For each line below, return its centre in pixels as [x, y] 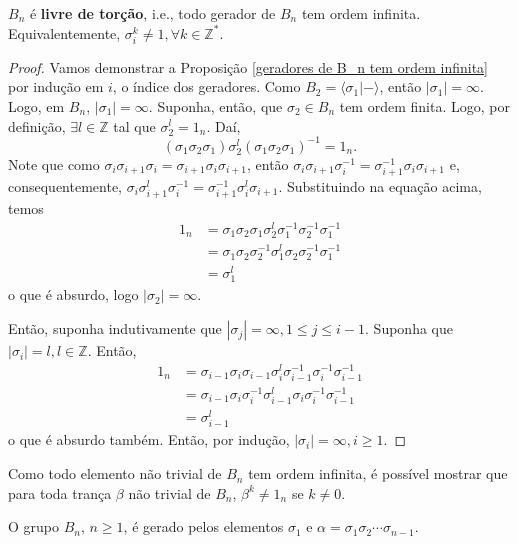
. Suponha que [409, 328]
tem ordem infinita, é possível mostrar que [378, 473]
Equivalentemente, [64, 32]
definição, [37, 125]
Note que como [54, 163]
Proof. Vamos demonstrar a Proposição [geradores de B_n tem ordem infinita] [248, 66]
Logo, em [36, 105]
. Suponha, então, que [215, 105]
